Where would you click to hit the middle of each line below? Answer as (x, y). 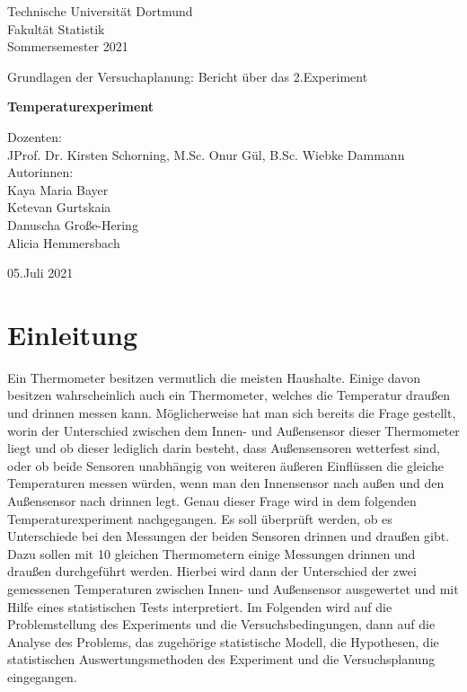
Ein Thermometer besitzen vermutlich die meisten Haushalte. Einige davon (214, 377)
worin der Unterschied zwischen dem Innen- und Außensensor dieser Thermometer (233, 430)
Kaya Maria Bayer (58, 189)
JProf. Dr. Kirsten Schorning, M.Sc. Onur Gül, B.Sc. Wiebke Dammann (206, 154)
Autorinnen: (40, 172)
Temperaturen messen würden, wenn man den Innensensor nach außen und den (226, 483)
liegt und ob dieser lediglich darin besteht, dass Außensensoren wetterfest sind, (224, 448)
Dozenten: (35, 136)
